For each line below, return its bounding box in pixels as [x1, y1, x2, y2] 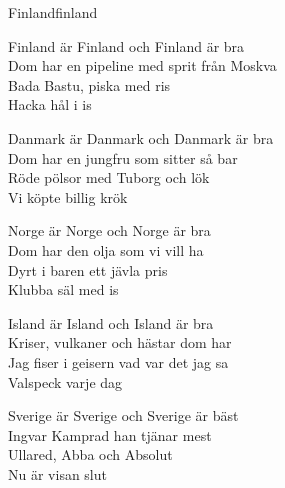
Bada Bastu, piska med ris [8, 74, 171, 95]
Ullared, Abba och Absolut [8, 444, 173, 465]
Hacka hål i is [8, 94, 92, 115]
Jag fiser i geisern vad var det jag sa [8, 351, 229, 372]
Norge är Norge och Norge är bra [8, 220, 211, 241]
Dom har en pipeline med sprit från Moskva [8, 55, 277, 76]
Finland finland [8, 2, 98, 22]
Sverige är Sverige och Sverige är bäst [8, 405, 239, 426]
